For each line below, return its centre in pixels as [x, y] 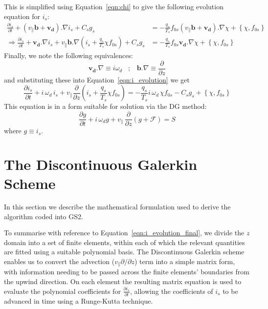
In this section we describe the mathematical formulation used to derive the [117, 207]
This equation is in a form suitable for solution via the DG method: [105, 106]
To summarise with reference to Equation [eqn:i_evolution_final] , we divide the [124, 233]
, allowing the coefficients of [171, 291]
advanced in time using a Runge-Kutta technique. [78, 300]
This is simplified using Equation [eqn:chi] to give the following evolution [114, 6]
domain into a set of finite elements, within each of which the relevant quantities [124, 242]
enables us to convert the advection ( [59, 261]
